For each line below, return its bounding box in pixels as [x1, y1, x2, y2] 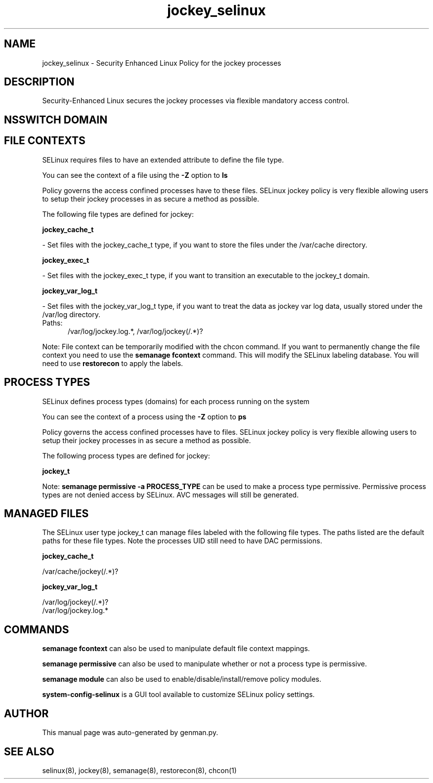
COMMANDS [4, 623, 69, 636]
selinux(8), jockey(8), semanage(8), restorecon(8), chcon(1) [42, 766, 237, 775]
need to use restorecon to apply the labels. [42, 359, 183, 368]
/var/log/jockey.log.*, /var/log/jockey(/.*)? [68, 327, 203, 335]
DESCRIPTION [4, 76, 75, 88]
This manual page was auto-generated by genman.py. [42, 728, 218, 737]
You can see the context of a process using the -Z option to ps [42, 412, 247, 421]
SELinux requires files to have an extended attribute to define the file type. [42, 155, 284, 164]
